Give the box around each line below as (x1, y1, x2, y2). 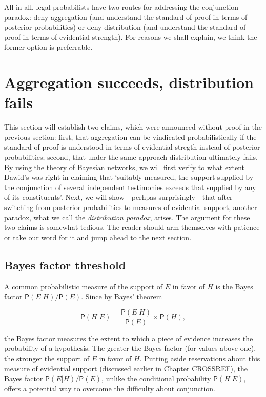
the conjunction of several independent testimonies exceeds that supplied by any (4, 181, 256, 192)
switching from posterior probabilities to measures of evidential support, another (4, 202, 257, 213)
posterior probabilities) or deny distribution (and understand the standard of (4, 22, 246, 32)
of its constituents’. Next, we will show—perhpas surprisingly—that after (4, 192, 233, 202)
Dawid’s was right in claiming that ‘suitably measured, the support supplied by (4, 172, 254, 182)
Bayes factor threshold (4, 257, 126, 273)
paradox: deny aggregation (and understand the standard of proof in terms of (4, 11, 248, 22)
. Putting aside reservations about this (139, 353, 260, 364)
